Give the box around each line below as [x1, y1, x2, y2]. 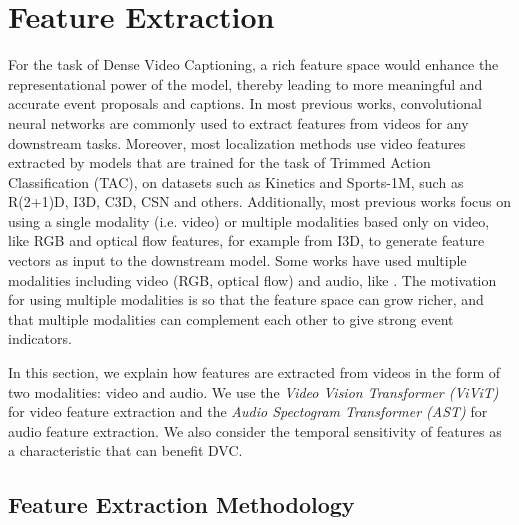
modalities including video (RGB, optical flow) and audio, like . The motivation [8, 269, 497, 290]
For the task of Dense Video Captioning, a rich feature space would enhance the [8, 54, 499, 75]
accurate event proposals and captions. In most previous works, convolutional [8, 93, 482, 114]
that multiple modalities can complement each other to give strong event [8, 308, 454, 329]
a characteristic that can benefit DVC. [8, 440, 243, 461]
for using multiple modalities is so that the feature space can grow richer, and [8, 289, 484, 310]
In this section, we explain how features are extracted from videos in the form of [8, 362, 501, 383]
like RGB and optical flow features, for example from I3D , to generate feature [8, 230, 485, 251]
